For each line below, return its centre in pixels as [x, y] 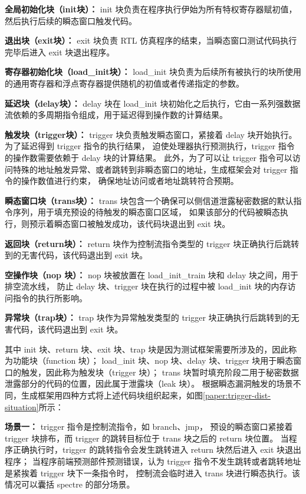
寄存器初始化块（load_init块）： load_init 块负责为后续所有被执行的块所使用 [153, 72]
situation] [22, 406]
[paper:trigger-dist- [237, 395]
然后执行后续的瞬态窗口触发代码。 [71, 20]
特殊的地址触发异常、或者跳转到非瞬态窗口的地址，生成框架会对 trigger [150, 169]
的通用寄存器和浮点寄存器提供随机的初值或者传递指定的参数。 [124, 83]
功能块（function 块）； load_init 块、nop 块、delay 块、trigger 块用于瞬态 [153, 360]
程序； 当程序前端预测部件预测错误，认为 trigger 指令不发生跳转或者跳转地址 [153, 461]
